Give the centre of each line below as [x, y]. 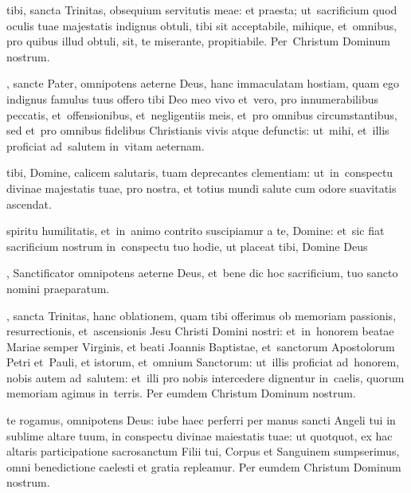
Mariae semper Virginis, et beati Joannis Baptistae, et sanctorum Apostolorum [201, 346]
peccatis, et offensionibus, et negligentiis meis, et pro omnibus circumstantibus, [202, 114]
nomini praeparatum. [58, 288]
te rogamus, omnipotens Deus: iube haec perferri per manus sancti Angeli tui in [201, 420]
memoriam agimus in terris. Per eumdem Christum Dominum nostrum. [181, 393]
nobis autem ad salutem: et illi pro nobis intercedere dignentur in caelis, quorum [205, 377]
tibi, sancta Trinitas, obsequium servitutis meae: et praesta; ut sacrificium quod [202, 10]
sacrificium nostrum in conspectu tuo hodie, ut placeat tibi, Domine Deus [187, 246]
